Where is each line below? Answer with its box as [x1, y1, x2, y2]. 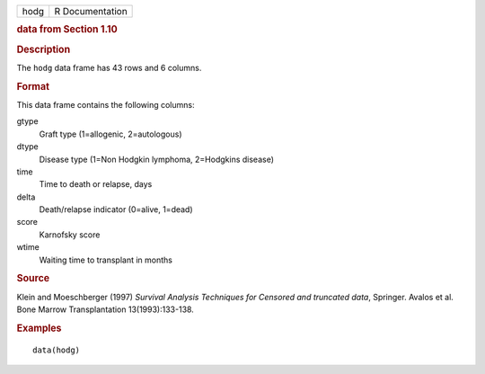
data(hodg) [32, 344, 81, 355]
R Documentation [54, 5, 128, 17]
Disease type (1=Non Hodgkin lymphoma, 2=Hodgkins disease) [39, 154, 274, 165]
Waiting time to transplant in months [39, 254, 172, 265]
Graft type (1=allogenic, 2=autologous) [39, 129, 182, 139]
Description [16, 43, 71, 56]
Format [16, 80, 49, 93]
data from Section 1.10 [16, 23, 119, 36]
